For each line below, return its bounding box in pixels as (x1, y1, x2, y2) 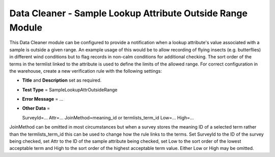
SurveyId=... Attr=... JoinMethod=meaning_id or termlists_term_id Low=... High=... (22, 114, 194, 120)
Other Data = (22, 105, 50, 111)
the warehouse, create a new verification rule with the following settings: (9, 68, 162, 74)
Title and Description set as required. (22, 77, 102, 83)
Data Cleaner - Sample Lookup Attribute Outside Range (9, 8, 248, 19)
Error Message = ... (22, 96, 64, 102)
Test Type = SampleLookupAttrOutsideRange (22, 86, 118, 92)
